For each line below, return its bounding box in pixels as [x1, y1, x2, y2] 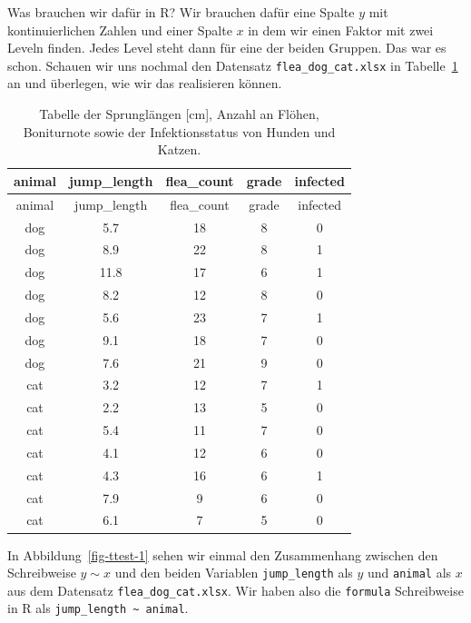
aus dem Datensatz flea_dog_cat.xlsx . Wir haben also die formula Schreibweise [7, 580, 464, 599]
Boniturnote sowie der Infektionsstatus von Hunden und [23, 122, 336, 141]
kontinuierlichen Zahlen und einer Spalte [7, 20, 232, 39]
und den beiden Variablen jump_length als [114, 563, 353, 582]
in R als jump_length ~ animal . [7, 598, 189, 618]
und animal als [368, 563, 452, 582]
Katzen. [157, 140, 201, 159]
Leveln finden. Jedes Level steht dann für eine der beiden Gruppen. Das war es [7, 38, 446, 57]
